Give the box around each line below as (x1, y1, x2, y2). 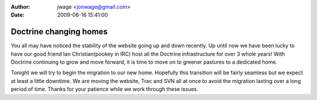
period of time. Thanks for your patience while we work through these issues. (11, 85, 199, 93)
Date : (11, 12, 25, 19)
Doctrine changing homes (11, 27, 108, 37)
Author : (11, 4, 31, 10)
